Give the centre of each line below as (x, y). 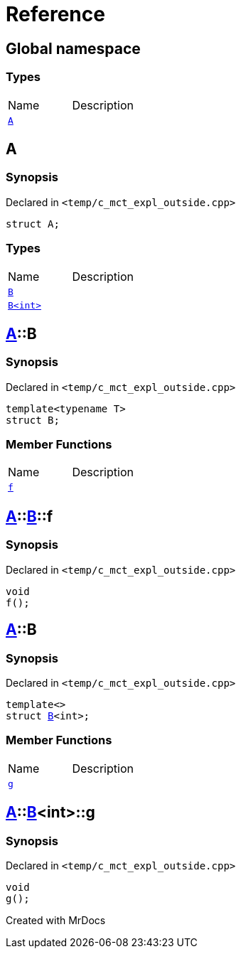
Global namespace (73, 48)
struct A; (33, 224)
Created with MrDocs (56, 920)
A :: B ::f (30, 516)
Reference (55, 14)
